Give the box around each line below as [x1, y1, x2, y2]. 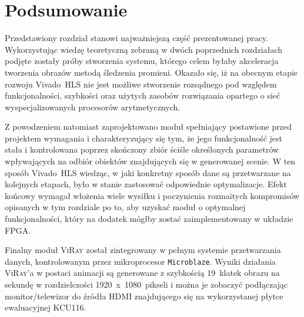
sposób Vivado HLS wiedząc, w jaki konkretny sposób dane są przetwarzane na [5, 166, 291, 178]
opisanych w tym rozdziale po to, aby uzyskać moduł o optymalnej [5, 201, 246, 213]
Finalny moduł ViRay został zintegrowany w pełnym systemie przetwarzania [5, 244, 281, 256]
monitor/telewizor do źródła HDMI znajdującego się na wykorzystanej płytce [5, 289, 283, 302]
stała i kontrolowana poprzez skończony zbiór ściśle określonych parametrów [5, 143, 279, 156]
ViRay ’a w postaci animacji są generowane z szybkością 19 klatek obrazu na [5, 267, 280, 279]
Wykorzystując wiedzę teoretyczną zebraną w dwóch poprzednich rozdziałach [5, 43, 283, 55]
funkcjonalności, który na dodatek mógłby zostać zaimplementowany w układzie [5, 213, 293, 225]
